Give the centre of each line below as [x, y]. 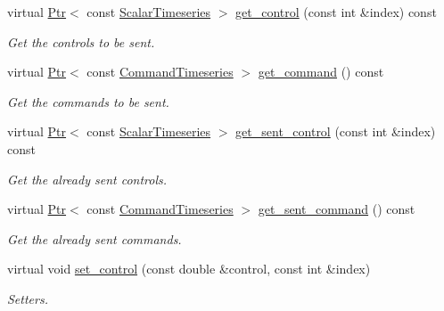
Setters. [28, 298]
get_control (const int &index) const [336, 12]
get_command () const [321, 72]
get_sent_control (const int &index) [336, 131]
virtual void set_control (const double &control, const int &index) [189, 269]
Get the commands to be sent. [88, 101]
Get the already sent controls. [87, 179]
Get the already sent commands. [95, 238]
